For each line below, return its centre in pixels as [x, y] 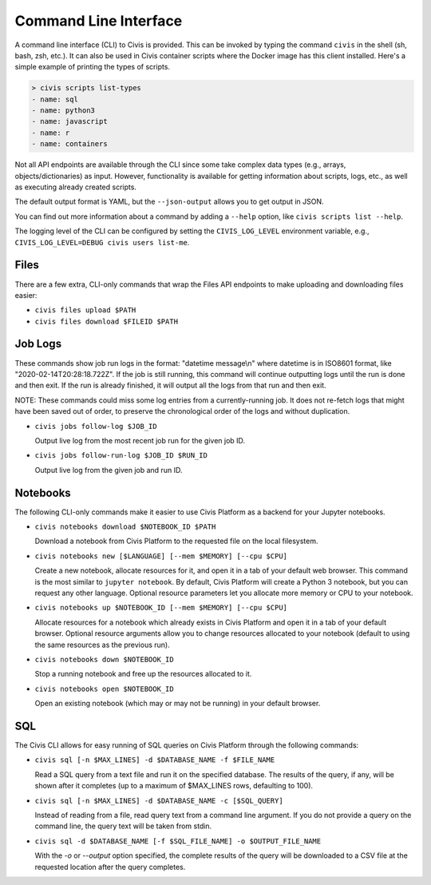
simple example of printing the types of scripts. [93, 67]
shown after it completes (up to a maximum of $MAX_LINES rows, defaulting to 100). [174, 786]
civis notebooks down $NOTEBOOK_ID [105, 659]
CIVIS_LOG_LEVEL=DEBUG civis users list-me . [102, 242]
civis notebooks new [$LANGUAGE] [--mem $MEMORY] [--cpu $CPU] [161, 556]
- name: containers [69, 144]
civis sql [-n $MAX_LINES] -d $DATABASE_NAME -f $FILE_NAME [155, 760]
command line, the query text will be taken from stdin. [123, 826]
